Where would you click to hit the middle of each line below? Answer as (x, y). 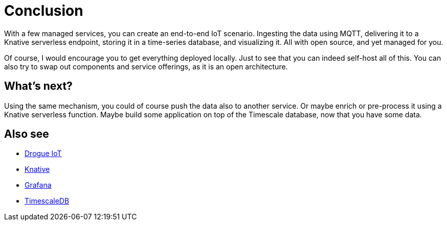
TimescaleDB (47, 201)
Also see (27, 134)
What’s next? (38, 86)
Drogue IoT (43, 154)
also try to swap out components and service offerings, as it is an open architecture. (146, 66)
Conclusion (44, 11)
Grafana (38, 185)
